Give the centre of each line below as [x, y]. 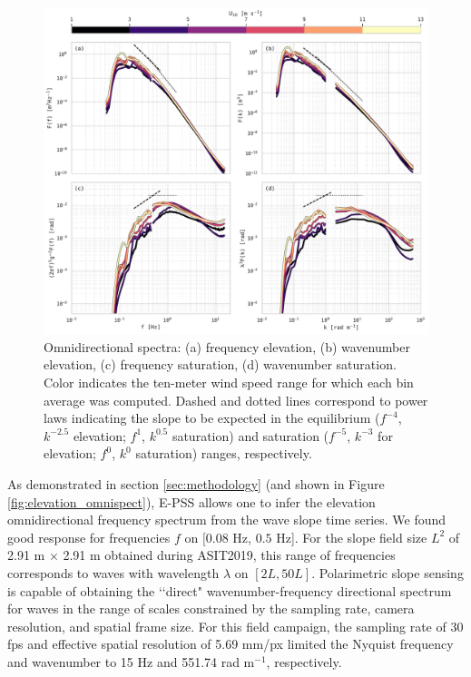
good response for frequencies [89, 537]
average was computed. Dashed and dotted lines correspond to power [236, 400]
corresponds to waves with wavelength [113, 572]
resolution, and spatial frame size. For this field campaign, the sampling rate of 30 [235, 626]
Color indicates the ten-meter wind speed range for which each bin [229, 383]
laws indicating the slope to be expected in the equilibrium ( [212, 418]
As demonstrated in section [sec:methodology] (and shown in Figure [196, 483]
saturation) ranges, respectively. [224, 453]
